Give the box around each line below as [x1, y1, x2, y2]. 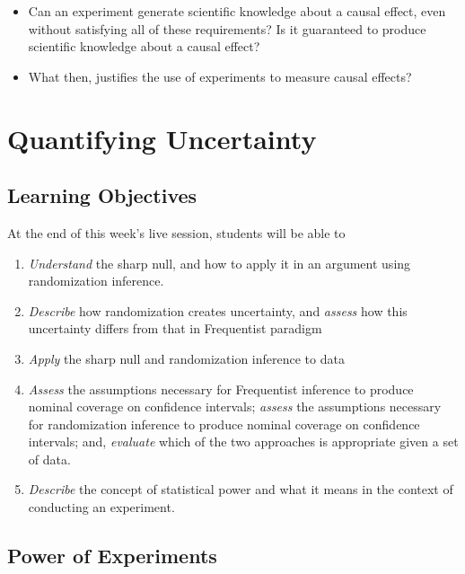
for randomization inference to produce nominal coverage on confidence [28, 414, 420, 433]
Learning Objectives [7, 181, 197, 209]
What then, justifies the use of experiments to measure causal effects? [28, 66, 412, 85]
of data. [28, 449, 71, 468]
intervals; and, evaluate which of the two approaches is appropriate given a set [28, 432, 459, 451]
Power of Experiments [7, 542, 217, 570]
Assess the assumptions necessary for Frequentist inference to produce [28, 379, 414, 398]
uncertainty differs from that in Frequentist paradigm [28, 319, 322, 338]
